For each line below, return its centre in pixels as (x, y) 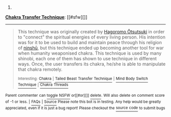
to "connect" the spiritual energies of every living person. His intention (91, 37)
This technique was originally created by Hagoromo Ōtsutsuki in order (91, 32)
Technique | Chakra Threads (43, 85)
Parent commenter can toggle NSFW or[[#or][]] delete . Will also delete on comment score (85, 96)
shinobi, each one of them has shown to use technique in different (87, 58)
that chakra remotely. (40, 69)
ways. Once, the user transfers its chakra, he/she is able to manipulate (92, 64)
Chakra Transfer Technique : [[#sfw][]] (46, 17)
